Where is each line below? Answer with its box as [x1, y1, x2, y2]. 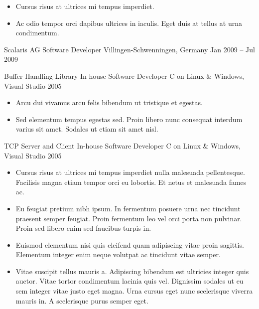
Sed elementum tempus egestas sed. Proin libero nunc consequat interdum [15, 114, 243, 124]
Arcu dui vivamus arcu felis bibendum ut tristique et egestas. [15, 97, 203, 108]
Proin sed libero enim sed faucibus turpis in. [15, 223, 151, 233]
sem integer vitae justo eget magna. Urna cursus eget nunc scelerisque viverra [15, 286, 253, 296]
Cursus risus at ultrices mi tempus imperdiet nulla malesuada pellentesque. [15, 167, 245, 177]
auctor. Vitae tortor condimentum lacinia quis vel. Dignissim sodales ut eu [15, 276, 244, 286]
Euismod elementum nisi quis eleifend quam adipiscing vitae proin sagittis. [15, 239, 244, 250]
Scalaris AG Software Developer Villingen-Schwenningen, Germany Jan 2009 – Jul [4, 44, 255, 54]
